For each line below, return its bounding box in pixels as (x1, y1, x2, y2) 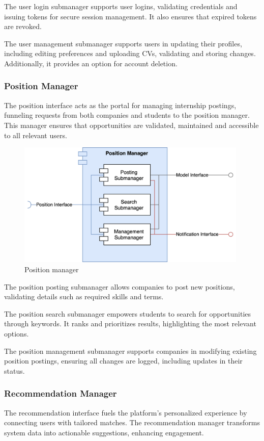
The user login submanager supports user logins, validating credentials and (4, 1, 238, 11)
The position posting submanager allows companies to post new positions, (4, 281, 235, 292)
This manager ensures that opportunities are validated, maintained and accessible (4, 119, 259, 130)
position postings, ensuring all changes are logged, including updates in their (4, 355, 243, 366)
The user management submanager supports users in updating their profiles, (4, 38, 242, 48)
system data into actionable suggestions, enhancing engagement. (4, 427, 204, 437)
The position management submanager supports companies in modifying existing (4, 345, 257, 356)
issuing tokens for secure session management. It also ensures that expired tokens (4, 11, 257, 21)
